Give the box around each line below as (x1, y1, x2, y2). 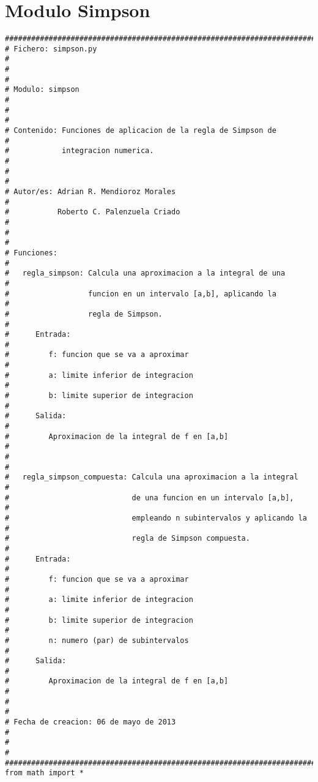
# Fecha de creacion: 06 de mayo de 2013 (5, 718, 176, 727)
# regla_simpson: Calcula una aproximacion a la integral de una (5, 269, 286, 278)
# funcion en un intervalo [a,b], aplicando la (5, 289, 276, 298)
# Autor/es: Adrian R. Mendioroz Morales (5, 187, 176, 196)
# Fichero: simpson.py (5, 44, 97, 53)
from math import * (5, 769, 84, 778)
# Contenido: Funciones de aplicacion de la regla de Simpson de (5, 126, 276, 135)
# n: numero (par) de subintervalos (5, 636, 189, 645)
